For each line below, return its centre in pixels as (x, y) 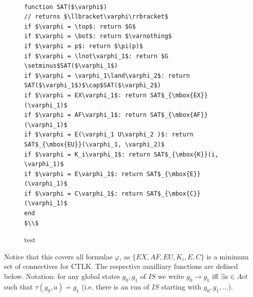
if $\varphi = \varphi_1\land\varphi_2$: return (107, 76)
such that (19, 286)
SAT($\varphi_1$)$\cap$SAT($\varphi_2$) (93, 86)
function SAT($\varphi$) (66, 7)
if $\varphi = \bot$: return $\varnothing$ (98, 36)
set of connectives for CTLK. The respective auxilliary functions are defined (121, 266)
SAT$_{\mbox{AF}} (179, 115)
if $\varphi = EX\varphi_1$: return (86, 95)
